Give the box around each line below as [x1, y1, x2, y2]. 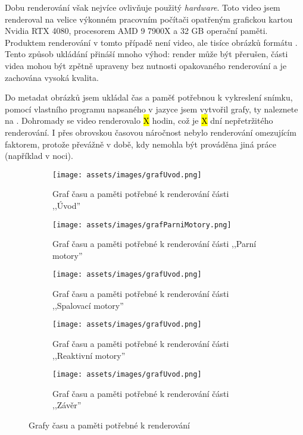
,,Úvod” [52, 199, 81, 211]
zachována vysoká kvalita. [5, 71, 99, 83]
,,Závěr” [52, 399, 82, 411]
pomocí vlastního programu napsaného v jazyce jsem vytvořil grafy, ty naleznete [5, 102, 298, 115]
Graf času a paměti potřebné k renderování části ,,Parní [52, 237, 257, 250]
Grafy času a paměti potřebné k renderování [29, 418, 190, 431]
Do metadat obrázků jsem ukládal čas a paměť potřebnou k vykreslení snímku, [5, 91, 293, 104]
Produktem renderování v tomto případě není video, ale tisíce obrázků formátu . [5, 36, 298, 48]
